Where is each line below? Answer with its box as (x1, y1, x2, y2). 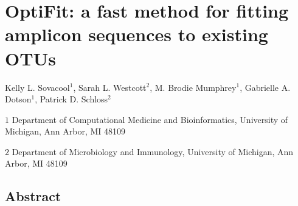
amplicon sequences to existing (5, 22, 268, 47)
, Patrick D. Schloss (35, 93, 108, 105)
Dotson (5, 93, 32, 105)
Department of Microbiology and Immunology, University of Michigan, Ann (12, 145, 294, 158)
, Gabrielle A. (240, 81, 291, 93)
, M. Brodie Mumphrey (150, 81, 237, 93)
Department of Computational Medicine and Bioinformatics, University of (12, 113, 288, 125)
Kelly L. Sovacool (5, 81, 70, 93)
